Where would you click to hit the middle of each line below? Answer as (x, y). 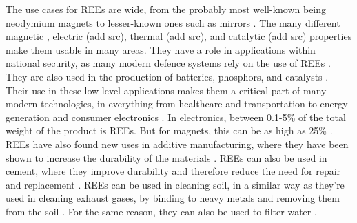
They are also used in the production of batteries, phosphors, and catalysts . (167, 76)
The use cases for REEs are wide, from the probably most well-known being (166, 9)
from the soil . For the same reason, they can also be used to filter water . (161, 211)
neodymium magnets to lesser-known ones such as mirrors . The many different (173, 22)
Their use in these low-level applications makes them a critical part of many (166, 90)
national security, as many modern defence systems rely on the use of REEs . (168, 63)
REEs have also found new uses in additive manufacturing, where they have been (177, 144)
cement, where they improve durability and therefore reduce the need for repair (173, 171)
